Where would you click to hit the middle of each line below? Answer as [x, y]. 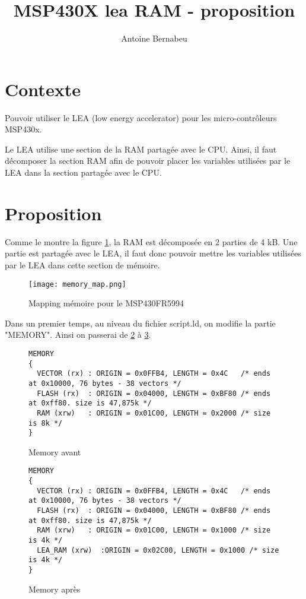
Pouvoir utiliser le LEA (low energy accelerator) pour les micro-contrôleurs [141, 117]
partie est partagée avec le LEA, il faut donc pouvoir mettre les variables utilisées [153, 253]
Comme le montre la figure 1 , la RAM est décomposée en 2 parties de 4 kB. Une [151, 241]
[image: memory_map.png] [77, 284]
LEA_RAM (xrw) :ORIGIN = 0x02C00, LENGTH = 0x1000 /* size [158, 550]
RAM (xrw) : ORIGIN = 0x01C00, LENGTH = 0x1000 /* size [154, 530]
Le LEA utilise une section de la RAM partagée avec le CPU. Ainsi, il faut [141, 149]
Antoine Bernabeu [154, 38]
